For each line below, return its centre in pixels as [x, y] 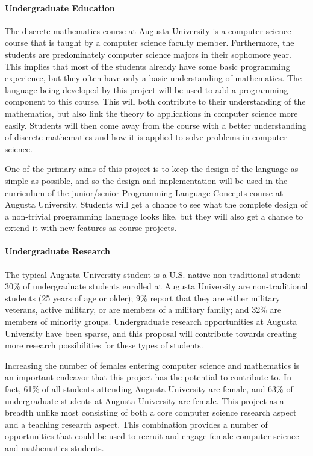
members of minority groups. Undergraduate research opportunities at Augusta [151, 322]
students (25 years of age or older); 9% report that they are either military [143, 297]
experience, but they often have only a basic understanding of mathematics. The [153, 78]
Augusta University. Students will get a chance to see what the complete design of [156, 204]
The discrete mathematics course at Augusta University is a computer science [148, 30]
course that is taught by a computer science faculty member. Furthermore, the [150, 42]
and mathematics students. [54, 448]
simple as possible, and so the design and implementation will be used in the [146, 180]
